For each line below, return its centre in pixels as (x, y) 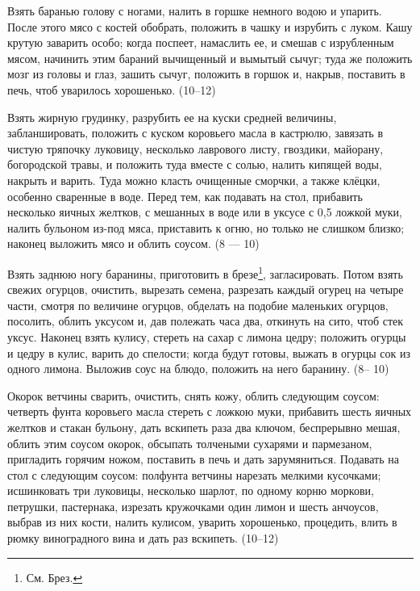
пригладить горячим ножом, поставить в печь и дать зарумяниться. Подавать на (203, 459)
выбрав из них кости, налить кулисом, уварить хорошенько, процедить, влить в (202, 522)
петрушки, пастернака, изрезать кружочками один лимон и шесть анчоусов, (193, 506)
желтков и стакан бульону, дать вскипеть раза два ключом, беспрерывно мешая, (204, 427)
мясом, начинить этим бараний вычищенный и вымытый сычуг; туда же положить (210, 58)
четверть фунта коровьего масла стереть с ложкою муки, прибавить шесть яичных (210, 411)
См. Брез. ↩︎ (54, 577)
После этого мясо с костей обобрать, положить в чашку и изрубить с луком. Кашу (210, 26)
